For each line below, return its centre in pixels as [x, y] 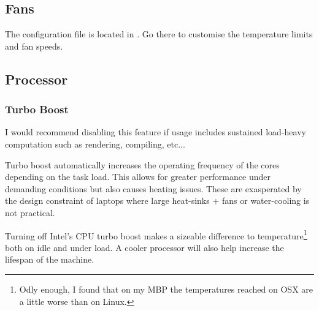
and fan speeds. [34, 46]
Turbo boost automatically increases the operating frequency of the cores [142, 164]
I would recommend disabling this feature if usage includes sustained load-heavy [156, 132]
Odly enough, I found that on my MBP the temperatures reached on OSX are [166, 289]
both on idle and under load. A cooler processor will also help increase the [144, 247]
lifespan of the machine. [50, 259]
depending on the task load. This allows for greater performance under [138, 177]
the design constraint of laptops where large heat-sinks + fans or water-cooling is [157, 200]
